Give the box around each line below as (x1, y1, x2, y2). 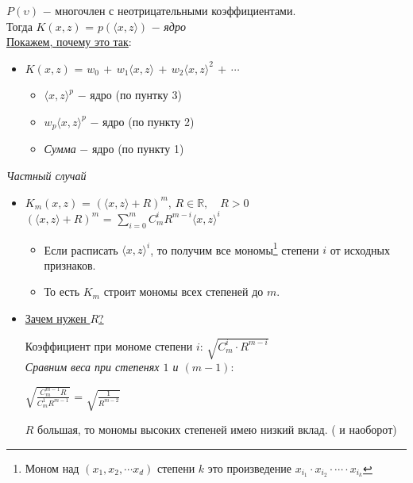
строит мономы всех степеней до (103, 283, 264, 300)
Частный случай (6, 167, 87, 184)
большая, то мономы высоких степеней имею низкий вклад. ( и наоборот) (37, 420, 397, 437)
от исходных (330, 241, 390, 258)
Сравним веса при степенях (25, 358, 160, 375)
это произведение (207, 459, 291, 476)
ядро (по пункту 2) (102, 113, 195, 129)
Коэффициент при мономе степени (25, 337, 193, 354)
